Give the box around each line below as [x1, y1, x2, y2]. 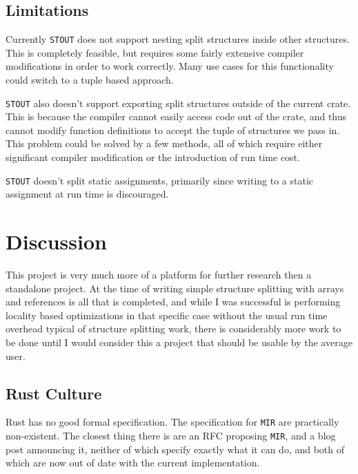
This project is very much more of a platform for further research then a [6, 267, 312, 282]
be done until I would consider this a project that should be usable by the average [6, 335, 352, 350]
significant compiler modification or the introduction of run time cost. [6, 150, 300, 164]
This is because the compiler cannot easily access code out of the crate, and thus [6, 109, 347, 124]
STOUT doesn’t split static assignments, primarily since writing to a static [6, 173, 314, 187]
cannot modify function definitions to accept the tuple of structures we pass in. [6, 122, 340, 137]
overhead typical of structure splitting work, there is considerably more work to [6, 321, 341, 336]
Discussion [6, 227, 107, 256]
